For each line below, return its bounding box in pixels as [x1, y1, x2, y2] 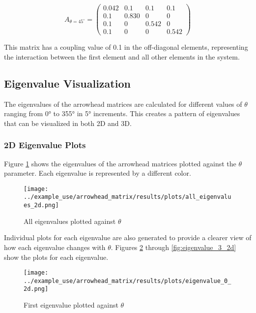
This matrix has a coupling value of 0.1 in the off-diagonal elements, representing [4, 42, 248, 52]
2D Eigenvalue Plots [4, 139, 86, 151]
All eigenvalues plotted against [24, 216, 116, 226]
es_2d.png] [24, 202, 59, 209]
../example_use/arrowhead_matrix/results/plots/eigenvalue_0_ [24, 277, 231, 284]
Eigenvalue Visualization [4, 75, 131, 91]
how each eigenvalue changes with [4, 242, 106, 252]
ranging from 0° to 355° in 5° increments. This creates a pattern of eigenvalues [4, 108, 240, 119]
